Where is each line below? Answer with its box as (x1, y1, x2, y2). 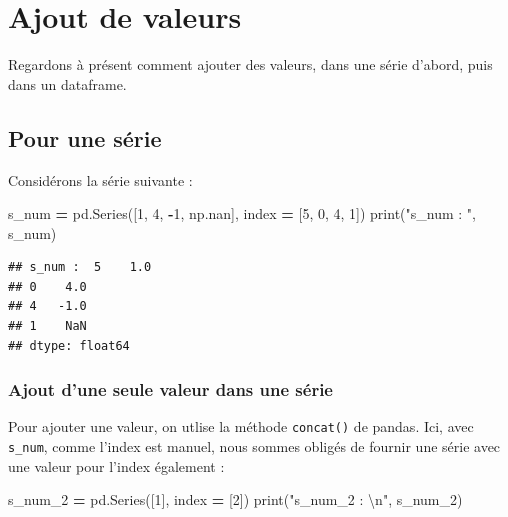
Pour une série (8, 122, 162, 153)
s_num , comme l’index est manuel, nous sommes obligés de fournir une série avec (8, 436, 501, 457)
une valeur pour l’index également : (8, 455, 225, 476)
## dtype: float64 (8, 338, 130, 353)
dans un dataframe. (8, 73, 127, 94)
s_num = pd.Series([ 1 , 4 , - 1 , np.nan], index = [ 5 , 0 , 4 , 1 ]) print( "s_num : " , (8, 203, 476, 224)
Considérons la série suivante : (8, 169, 193, 190)
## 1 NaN (8, 319, 87, 334)
